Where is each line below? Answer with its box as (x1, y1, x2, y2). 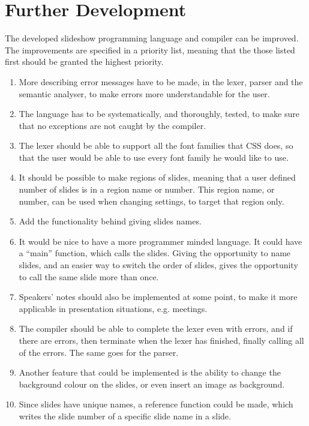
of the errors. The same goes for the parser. (19, 346, 179, 358)
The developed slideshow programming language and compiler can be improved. (5, 32, 299, 44)
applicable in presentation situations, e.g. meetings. (19, 302, 208, 314)
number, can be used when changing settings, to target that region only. (19, 194, 284, 207)
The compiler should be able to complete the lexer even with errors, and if (19, 322, 293, 335)
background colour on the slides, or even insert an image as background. (19, 377, 285, 390)
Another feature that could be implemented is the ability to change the (19, 366, 281, 379)
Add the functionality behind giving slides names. (19, 215, 202, 227)
